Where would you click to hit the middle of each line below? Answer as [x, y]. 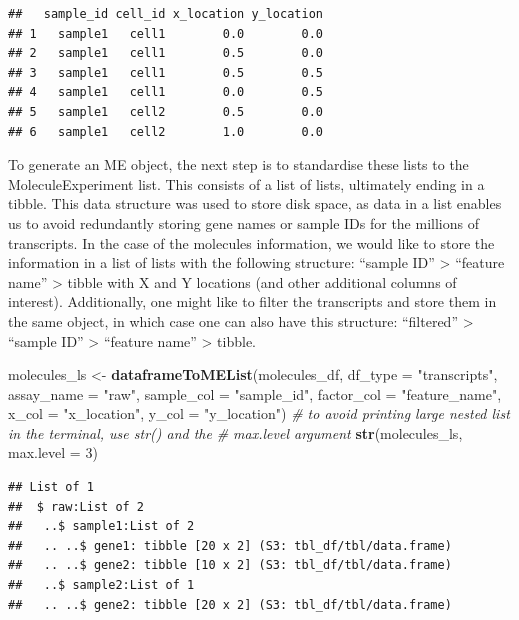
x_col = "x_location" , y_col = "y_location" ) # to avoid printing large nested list [259, 413]
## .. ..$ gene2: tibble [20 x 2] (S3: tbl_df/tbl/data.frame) [230, 604]
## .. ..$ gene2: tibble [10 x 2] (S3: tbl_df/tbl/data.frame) [230, 565]
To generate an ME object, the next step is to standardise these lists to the [238, 164]
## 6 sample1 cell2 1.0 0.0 [165, 131]
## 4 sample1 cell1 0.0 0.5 [165, 92]
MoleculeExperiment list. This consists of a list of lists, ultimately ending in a [246, 183]
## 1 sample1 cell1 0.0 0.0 [165, 33]
